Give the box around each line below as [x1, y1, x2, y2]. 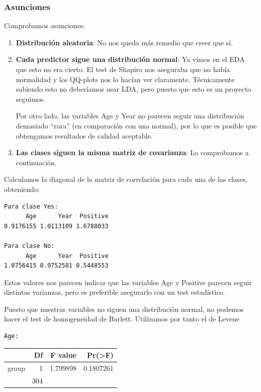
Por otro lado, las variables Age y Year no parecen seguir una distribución [16, 110, 244, 121]
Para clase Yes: [4, 203, 58, 210]
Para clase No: [4, 242, 55, 249]
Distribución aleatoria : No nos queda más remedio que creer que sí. [16, 37, 233, 47]
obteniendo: [4, 183, 40, 194]
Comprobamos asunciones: [4, 20, 85, 31]
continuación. [16, 157, 57, 167]
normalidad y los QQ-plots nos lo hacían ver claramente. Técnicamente [16, 74, 235, 84]
